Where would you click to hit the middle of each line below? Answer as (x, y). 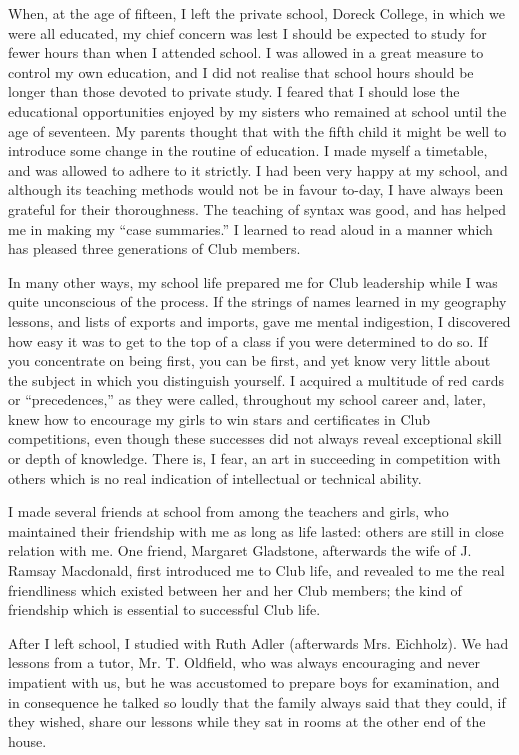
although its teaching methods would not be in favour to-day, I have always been (256, 189)
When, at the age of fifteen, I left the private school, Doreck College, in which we (256, 13)
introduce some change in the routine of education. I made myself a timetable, (248, 150)
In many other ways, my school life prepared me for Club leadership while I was (253, 281)
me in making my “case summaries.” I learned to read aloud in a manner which (250, 228)
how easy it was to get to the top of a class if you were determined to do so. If (248, 340)
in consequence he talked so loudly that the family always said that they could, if (257, 701)
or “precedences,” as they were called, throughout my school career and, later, (247, 399)
